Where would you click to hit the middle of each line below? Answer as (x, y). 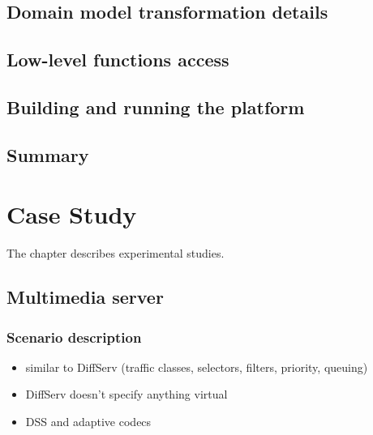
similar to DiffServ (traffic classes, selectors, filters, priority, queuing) (197, 367)
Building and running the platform (156, 107)
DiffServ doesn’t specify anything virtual (126, 394)
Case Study (72, 214)
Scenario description (74, 337)
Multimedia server (85, 297)
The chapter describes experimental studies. (116, 253)
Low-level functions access (118, 60)
